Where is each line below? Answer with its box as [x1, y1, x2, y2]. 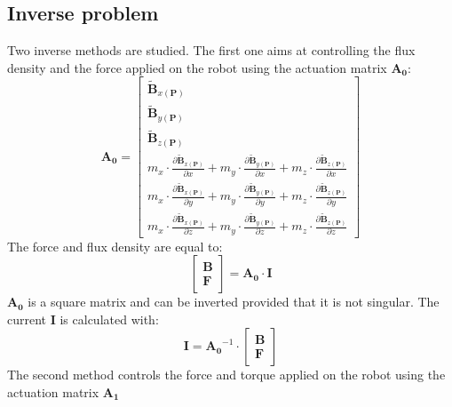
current [7, 309, 47, 328]
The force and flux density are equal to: [7, 236, 223, 255]
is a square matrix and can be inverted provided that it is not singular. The [28, 292, 440, 311]
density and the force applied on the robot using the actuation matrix [7, 58, 387, 76]
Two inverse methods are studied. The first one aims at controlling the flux [7, 41, 416, 60]
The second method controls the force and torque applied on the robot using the [7, 365, 446, 384]
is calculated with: [59, 309, 159, 328]
